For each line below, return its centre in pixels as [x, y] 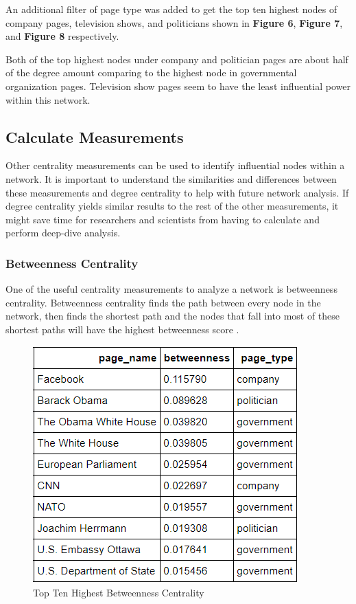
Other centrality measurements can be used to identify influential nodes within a [175, 165]
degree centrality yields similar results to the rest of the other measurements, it [172, 206]
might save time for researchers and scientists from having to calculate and [163, 219]
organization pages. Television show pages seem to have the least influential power [178, 86]
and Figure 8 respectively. [62, 36]
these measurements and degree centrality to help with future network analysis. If [177, 192]
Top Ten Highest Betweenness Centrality [119, 593]
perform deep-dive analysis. [63, 233]
